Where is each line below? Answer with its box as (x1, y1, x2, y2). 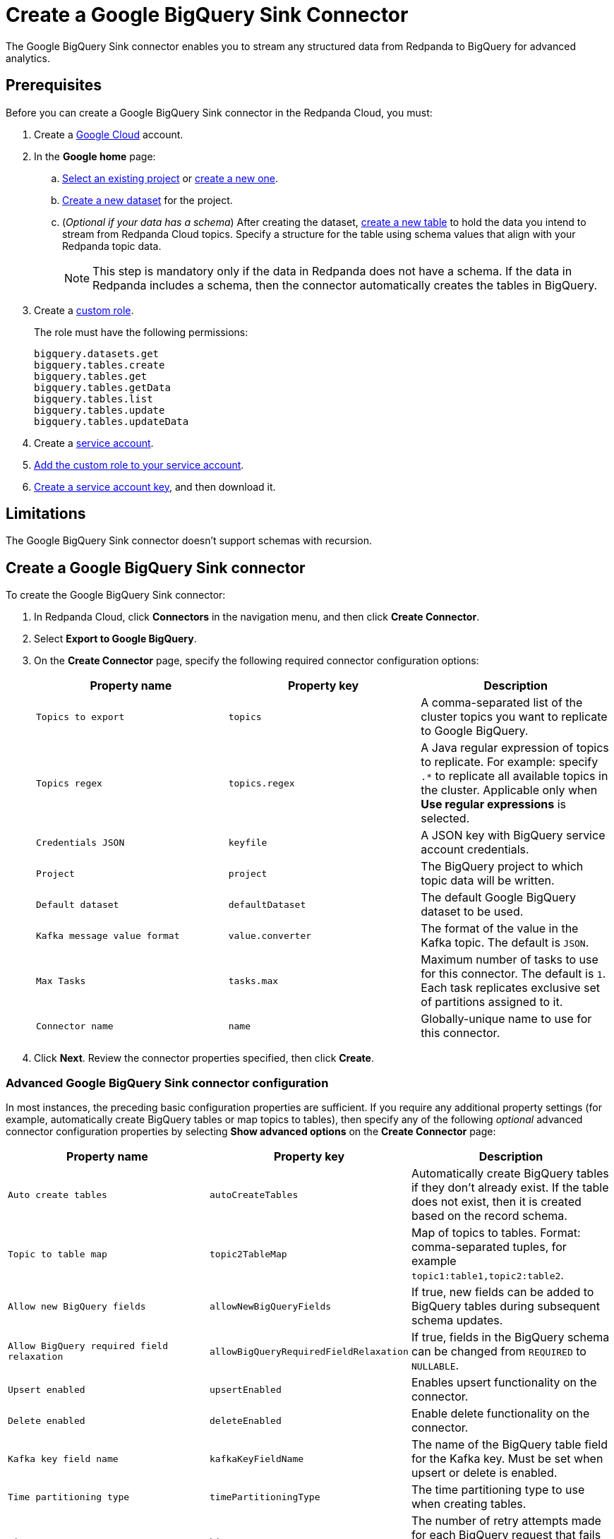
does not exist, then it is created (411, 1194, 582, 1209)
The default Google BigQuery (421, 890, 577, 905)
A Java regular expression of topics (421, 741, 609, 755)
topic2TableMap (209, 1248, 287, 1259)
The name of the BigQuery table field (411, 1437, 608, 1452)
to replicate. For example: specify (421, 755, 598, 769)
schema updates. (411, 1313, 503, 1328)
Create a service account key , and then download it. (34, 480, 276, 493)
